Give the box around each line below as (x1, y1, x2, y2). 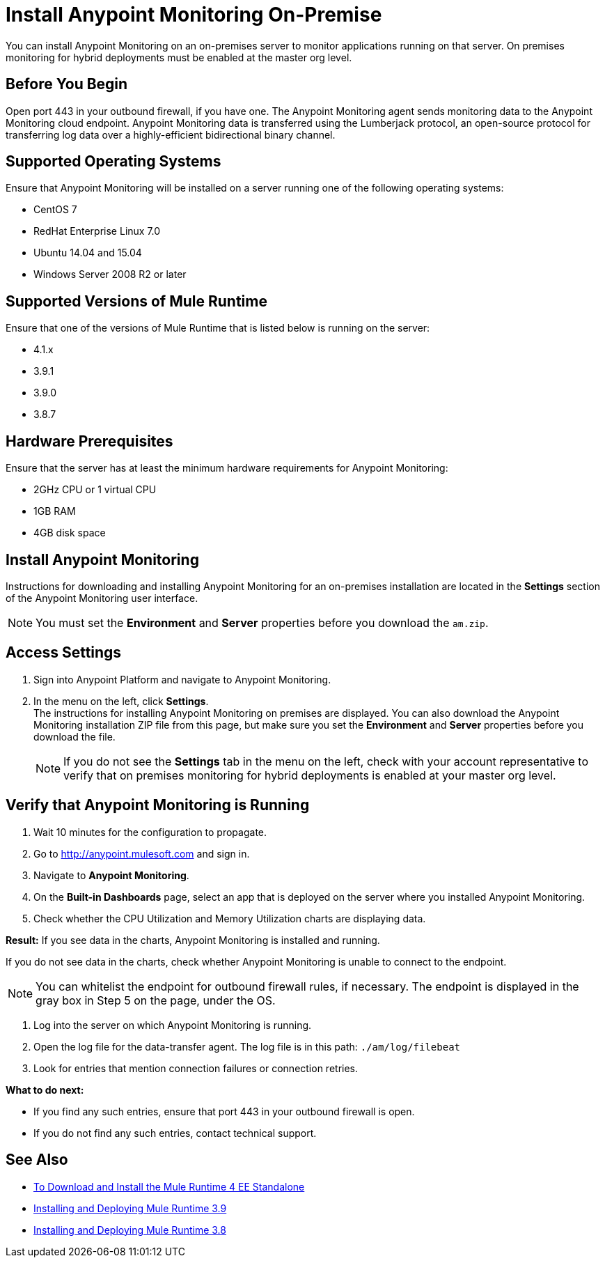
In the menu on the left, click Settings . (33, 695, 209, 707)
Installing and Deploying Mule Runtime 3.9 (33, 1202, 227, 1214)
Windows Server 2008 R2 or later (33, 268, 187, 281)
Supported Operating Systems (6, 153, 221, 171)
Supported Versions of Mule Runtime (6, 292, 267, 310)
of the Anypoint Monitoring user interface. (6, 591, 198, 604)
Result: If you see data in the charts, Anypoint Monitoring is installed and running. (6, 933, 380, 946)
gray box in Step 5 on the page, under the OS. (36, 993, 276, 1007)
